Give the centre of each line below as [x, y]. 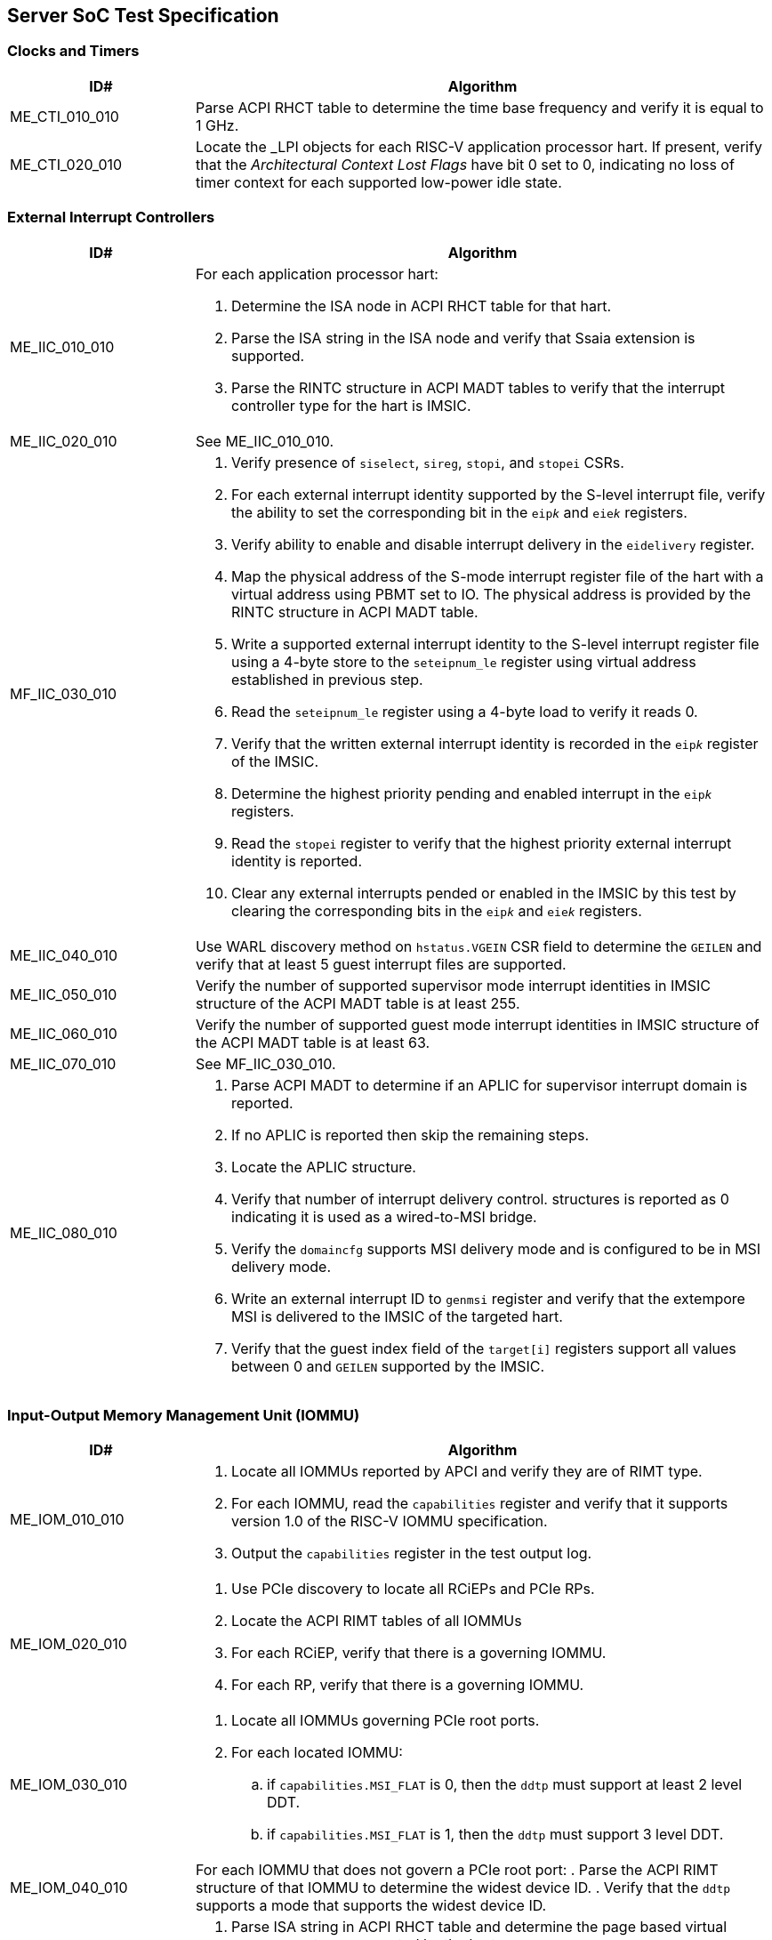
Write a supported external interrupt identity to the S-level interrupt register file [495, 644]
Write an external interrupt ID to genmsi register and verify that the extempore [488, 1298]
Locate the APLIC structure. [324, 1167]
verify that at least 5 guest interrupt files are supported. [381, 964]
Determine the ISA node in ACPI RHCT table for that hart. [422, 306]
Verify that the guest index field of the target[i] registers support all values [484, 1348]
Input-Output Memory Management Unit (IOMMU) [184, 1415]
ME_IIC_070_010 [63, 1063]
